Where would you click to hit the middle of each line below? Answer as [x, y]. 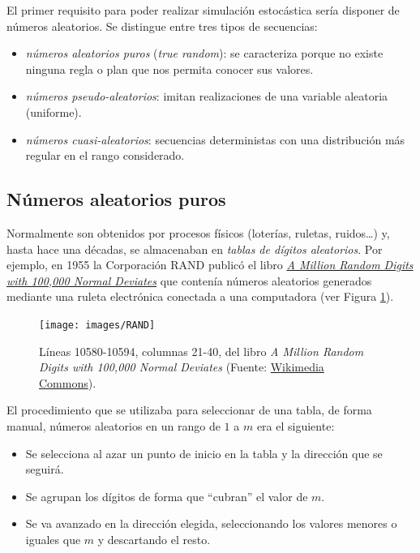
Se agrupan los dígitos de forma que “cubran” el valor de [167, 496]
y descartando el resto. [154, 539]
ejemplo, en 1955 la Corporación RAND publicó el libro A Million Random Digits [210, 265]
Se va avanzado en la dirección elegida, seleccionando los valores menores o [211, 523]
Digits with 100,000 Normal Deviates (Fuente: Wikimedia [182, 367]
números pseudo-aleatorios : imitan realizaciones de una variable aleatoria [207, 96]
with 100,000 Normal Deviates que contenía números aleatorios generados [189, 280]
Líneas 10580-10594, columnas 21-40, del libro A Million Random [201, 351]
